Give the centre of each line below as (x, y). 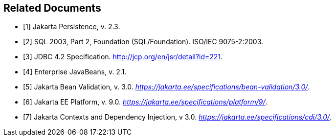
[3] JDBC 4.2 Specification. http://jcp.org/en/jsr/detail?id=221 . (123, 57)
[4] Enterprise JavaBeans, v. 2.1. (75, 72)
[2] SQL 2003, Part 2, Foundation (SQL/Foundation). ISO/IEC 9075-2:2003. (143, 42)
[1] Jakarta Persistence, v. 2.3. (72, 27)
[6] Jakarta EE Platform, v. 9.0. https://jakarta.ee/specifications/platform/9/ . (145, 102)
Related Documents (52, 8)
